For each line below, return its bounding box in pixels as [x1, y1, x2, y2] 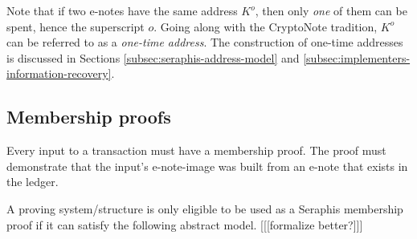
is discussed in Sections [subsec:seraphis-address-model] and [6, 49, 300, 66]
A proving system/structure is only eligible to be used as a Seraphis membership [6, 200, 403, 217]
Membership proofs [6, 104, 171, 129]
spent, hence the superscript [6, 18, 145, 34]
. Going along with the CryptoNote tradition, [153, 18, 378, 34]
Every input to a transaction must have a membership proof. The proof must [6, 142, 386, 159]
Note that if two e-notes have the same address [6, 2, 238, 18]
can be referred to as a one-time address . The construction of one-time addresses [6, 34, 403, 51]
